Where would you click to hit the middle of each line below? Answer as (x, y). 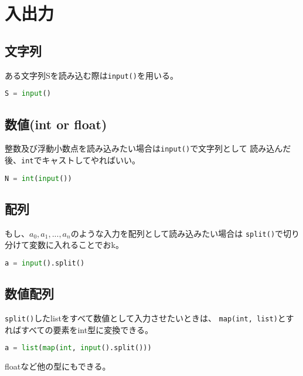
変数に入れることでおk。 (76, 245)
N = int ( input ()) (38, 178)
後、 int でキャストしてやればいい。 (73, 160)
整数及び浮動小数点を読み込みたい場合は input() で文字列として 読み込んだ (148, 148)
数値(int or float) (56, 124)
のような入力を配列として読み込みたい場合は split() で (177, 233)
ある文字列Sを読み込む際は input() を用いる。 (91, 75)
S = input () (28, 94)
